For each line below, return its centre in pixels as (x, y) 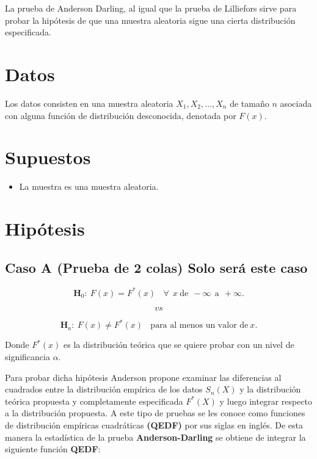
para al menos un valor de (199, 326)
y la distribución (270, 389)
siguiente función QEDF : (53, 449)
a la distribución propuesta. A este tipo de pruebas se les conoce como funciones (155, 413)
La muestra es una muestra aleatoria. (89, 186)
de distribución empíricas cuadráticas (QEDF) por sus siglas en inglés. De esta (154, 425)
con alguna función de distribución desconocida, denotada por (121, 115)
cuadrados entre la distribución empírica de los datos (104, 389)
